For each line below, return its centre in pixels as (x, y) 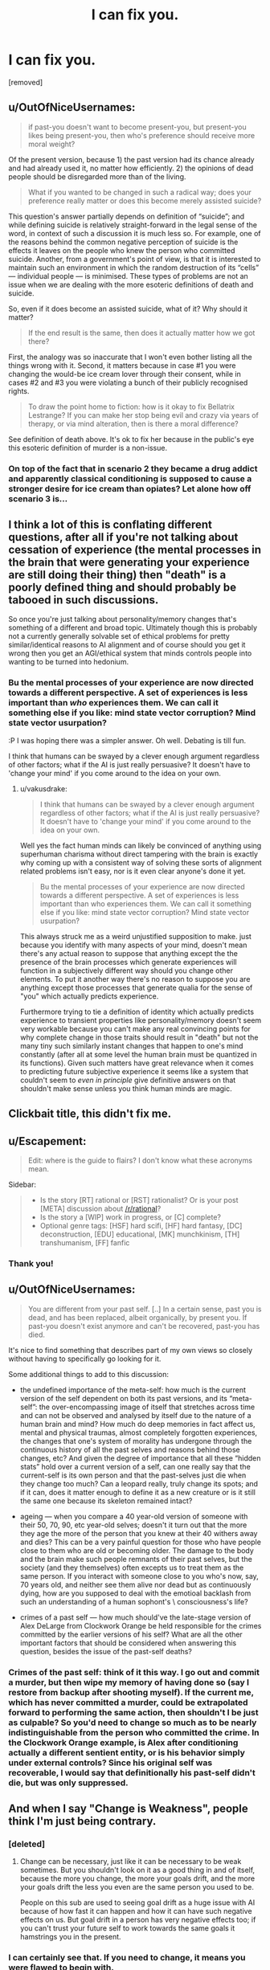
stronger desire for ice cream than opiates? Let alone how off (130, 488)
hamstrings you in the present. (71, 1937)
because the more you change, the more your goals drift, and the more (137, 1878)
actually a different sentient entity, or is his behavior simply (127, 1752)
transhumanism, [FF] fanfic (85, 1242)
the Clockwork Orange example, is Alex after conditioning (123, 1743)
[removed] (26, 82)
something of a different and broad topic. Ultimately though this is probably (133, 627)
